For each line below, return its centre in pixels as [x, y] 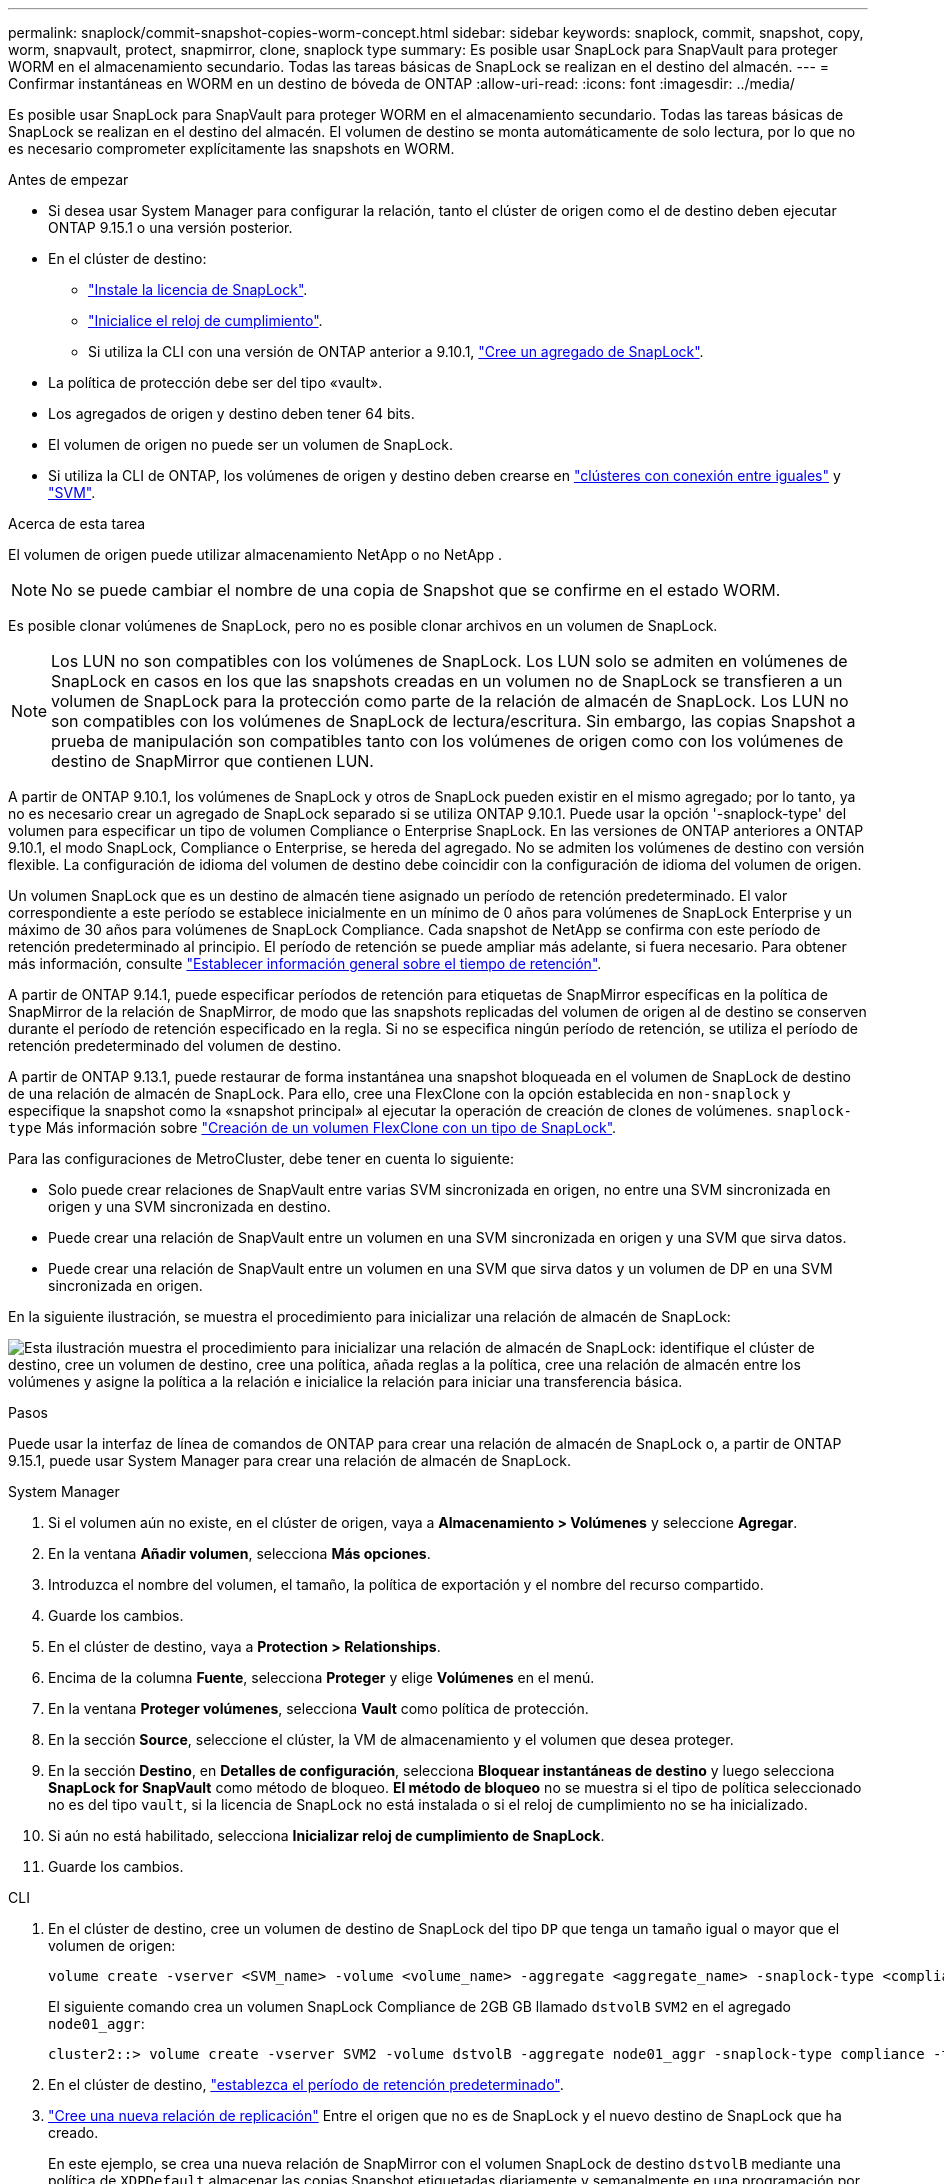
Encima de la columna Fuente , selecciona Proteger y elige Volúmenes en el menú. [321, 1677]
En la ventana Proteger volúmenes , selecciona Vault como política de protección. [318, 1708]
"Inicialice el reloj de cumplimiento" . [205, 320]
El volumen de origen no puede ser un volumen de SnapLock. [251, 444]
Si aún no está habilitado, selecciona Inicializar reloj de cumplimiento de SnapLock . [326, 1835]
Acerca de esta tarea [77, 523]
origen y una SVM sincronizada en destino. [189, 1206]
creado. [73, 2132]
